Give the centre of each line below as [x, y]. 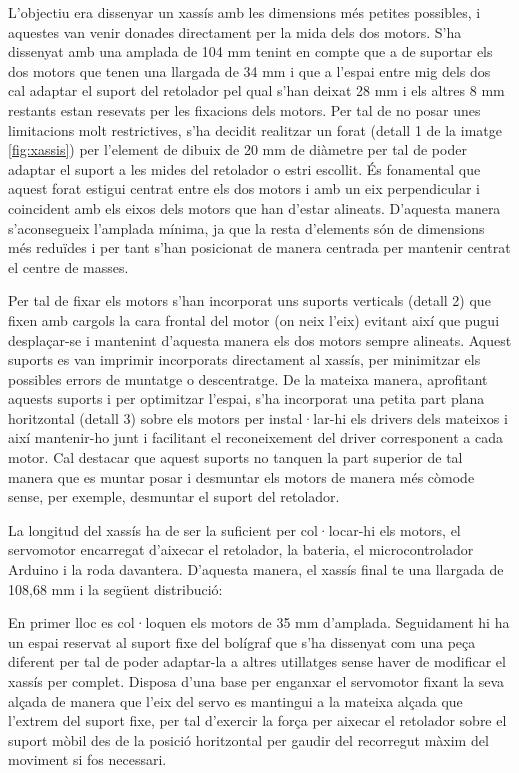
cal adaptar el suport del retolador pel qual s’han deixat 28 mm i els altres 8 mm [256, 90]
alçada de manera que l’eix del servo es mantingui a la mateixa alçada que [235, 700]
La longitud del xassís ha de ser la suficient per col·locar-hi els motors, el [234, 529]
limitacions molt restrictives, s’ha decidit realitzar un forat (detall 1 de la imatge [255, 129]
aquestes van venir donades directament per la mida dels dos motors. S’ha [235, 31]
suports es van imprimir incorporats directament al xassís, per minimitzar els [244, 359]
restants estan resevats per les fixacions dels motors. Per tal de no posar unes [244, 109]
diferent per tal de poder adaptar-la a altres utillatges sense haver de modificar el [257, 661]
